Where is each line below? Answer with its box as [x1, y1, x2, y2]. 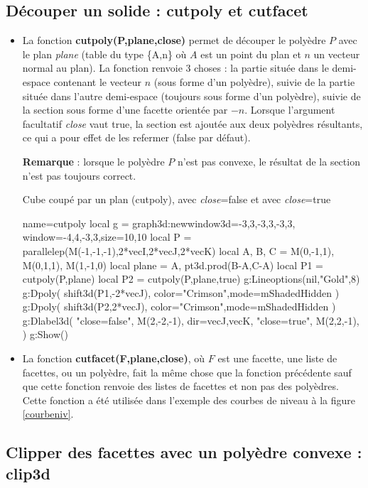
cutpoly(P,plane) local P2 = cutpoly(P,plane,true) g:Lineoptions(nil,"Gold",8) [22, 271, 360, 286]
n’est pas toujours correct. [22, 168, 136, 183]
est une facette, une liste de [217, 351, 337, 366]
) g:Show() [22, 327, 68, 342]
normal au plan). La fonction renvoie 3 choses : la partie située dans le [22, 60, 329, 75]
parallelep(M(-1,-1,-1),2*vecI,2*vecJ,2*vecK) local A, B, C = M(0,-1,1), [22, 243, 335, 258]
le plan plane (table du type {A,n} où [22, 46, 187, 61]
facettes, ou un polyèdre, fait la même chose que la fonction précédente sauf [22, 364, 352, 379]
